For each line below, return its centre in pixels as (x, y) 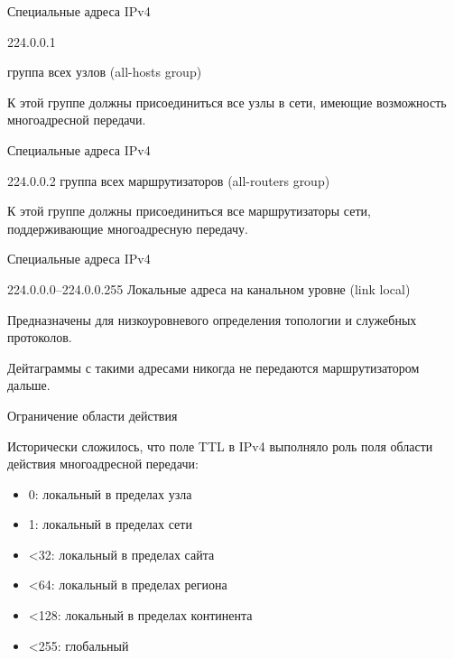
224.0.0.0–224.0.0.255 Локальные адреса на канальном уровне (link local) (209, 288)
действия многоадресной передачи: (103, 464)
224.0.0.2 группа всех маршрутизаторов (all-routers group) (169, 180)
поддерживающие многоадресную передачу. (128, 228)
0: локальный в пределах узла (110, 493)
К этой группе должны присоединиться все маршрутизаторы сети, (189, 211)
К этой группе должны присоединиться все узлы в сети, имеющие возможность (227, 102)
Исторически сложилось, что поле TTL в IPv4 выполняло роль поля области (220, 446)
